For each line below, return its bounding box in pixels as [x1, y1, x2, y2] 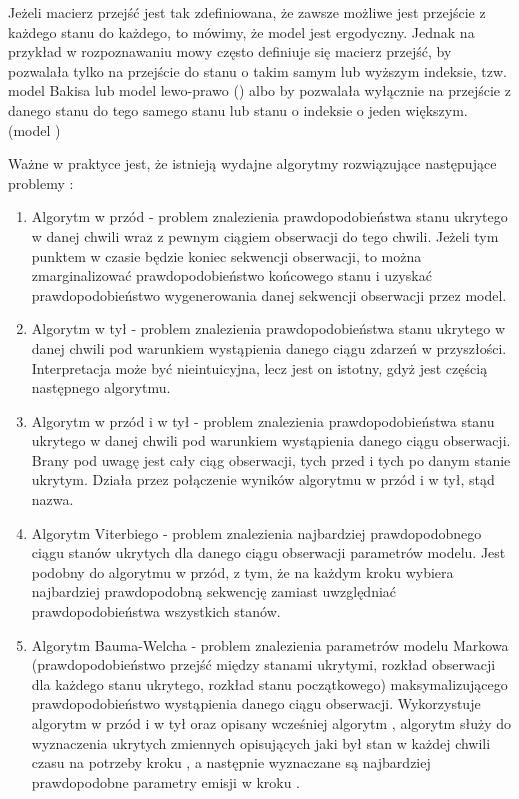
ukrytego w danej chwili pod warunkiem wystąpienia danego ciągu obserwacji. [31, 430, 511, 451]
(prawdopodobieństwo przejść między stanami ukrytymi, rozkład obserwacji [31, 654, 496, 675]
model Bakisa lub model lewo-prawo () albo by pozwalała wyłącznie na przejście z [8, 80, 511, 101]
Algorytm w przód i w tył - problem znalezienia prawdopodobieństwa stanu [31, 410, 495, 431]
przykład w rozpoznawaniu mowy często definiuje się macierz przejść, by [8, 41, 452, 62]
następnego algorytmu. [31, 377, 171, 398]
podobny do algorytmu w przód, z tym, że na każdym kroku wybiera [31, 561, 454, 582]
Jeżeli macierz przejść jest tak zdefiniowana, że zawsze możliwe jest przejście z [8, 2, 486, 22]
